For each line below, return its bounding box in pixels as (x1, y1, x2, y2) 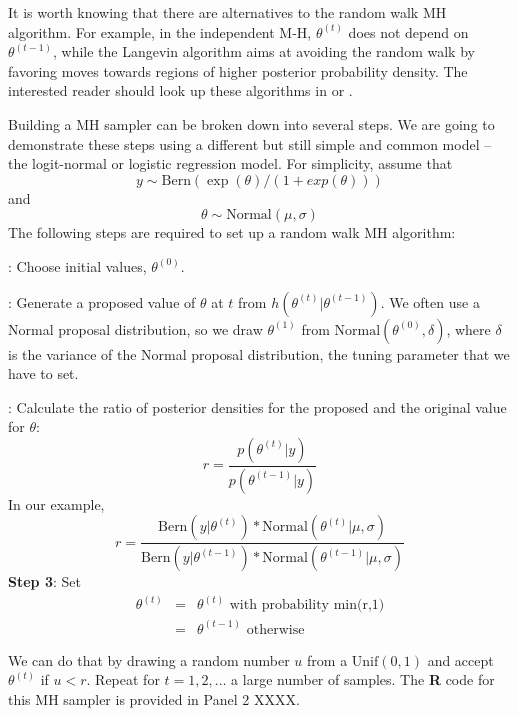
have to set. (8, 363, 79, 384)
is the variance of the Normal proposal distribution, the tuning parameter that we (8, 343, 510, 364)
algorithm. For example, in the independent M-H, (8, 21, 312, 42)
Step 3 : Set (8, 571, 81, 592)
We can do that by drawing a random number (8, 649, 290, 670)
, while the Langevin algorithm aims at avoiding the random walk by (53, 41, 475, 62)
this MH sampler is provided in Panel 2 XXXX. (8, 688, 300, 709)
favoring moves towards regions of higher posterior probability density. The (8, 60, 468, 81)
